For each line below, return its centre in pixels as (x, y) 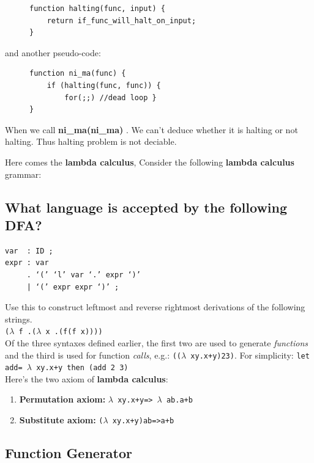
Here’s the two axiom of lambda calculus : (87, 378)
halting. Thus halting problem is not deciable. (91, 141)
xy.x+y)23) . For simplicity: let (250, 355)
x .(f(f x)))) (74, 332)
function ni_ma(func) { (78, 74)
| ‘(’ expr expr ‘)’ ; (73, 287)
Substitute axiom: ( (61, 420)
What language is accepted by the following (146, 207)
